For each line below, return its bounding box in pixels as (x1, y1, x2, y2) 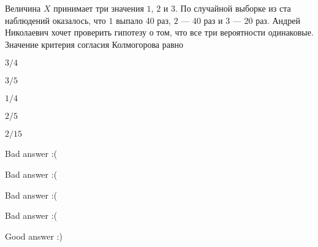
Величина (5, 2, 41, 14)
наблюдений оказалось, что (5, 13, 106, 26)
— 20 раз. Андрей (232, 13, 300, 26)
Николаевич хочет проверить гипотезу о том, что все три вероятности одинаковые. (5, 26, 314, 39)
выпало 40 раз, (116, 13, 171, 26)
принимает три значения (53, 2, 144, 14)
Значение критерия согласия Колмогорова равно (5, 37, 184, 50)
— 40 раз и (181, 13, 223, 26)
